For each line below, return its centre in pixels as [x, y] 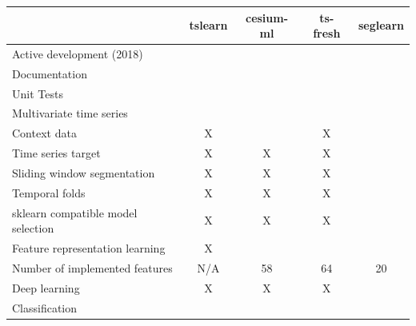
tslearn [208, 25]
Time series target [56, 153]
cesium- [267, 17]
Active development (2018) [78, 53]
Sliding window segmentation [84, 173]
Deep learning [46, 287]
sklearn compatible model [75, 212]
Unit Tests [38, 93]
